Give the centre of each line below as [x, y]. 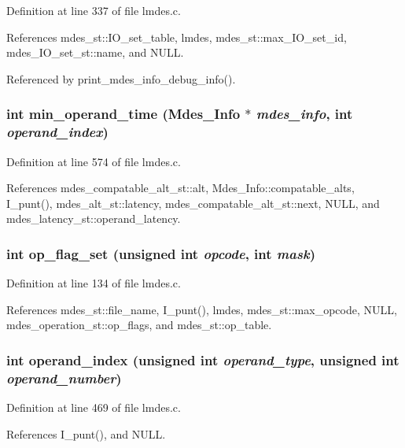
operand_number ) [64, 378]
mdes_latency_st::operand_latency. [94, 218]
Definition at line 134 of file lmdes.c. [94, 283]
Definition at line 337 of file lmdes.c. [94, 10]
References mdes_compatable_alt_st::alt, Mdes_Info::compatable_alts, [180, 188]
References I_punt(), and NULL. [86, 433]
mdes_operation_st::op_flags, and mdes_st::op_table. [139, 325]
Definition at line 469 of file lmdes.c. [94, 407]
